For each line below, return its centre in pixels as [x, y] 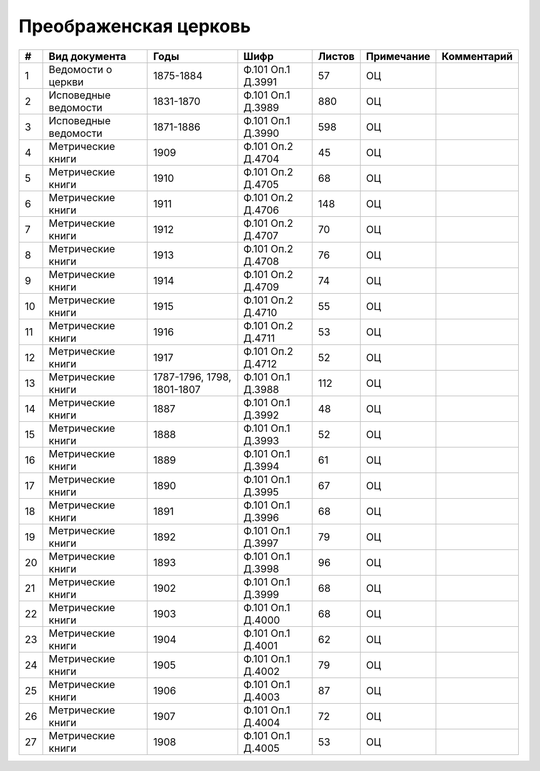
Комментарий [477, 56]
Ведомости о [80, 69]
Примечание [398, 56]
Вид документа [87, 56]
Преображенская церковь [134, 26]
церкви [66, 82]
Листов [336, 56]
